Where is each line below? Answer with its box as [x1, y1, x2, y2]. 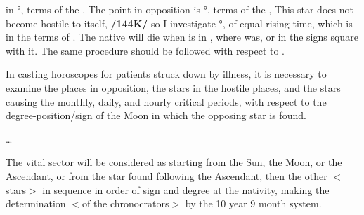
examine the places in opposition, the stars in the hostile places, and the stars [6, 80, 341, 95]
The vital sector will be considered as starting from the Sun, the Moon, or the [6, 155, 342, 169]
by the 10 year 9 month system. [185, 196, 322, 211]
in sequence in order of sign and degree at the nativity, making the [42, 182, 330, 197]
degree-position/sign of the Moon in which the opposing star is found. [6, 108, 306, 123]
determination [6, 196, 66, 211]
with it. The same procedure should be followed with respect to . [6, 43, 285, 57]
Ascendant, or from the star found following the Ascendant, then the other [6, 168, 327, 183]
